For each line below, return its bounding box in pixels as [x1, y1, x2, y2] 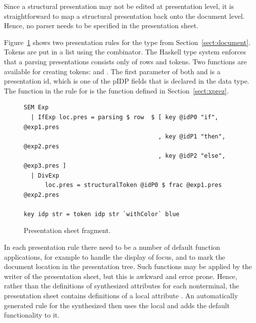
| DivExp [31, 172, 59, 179]
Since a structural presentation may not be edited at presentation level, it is [4, 1, 234, 11]
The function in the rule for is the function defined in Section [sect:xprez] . [4, 85, 229, 95]
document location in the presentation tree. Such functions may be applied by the [4, 261, 252, 272]
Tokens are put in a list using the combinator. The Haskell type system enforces [4, 46, 246, 57]
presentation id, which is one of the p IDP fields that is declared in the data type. [4, 76, 250, 86]
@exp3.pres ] [24, 162, 66, 169]
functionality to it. [4, 310, 60, 320]
